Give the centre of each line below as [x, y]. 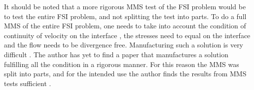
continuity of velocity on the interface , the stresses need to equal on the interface [127, 35]
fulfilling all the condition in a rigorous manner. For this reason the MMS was [122, 64]
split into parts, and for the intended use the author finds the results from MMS [125, 74]
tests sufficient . [28, 83]
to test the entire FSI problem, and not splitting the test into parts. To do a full [125, 16]
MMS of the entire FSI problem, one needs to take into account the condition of [125, 26]
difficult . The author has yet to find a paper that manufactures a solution [116, 54]
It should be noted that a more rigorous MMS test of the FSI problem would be [125, 6]
